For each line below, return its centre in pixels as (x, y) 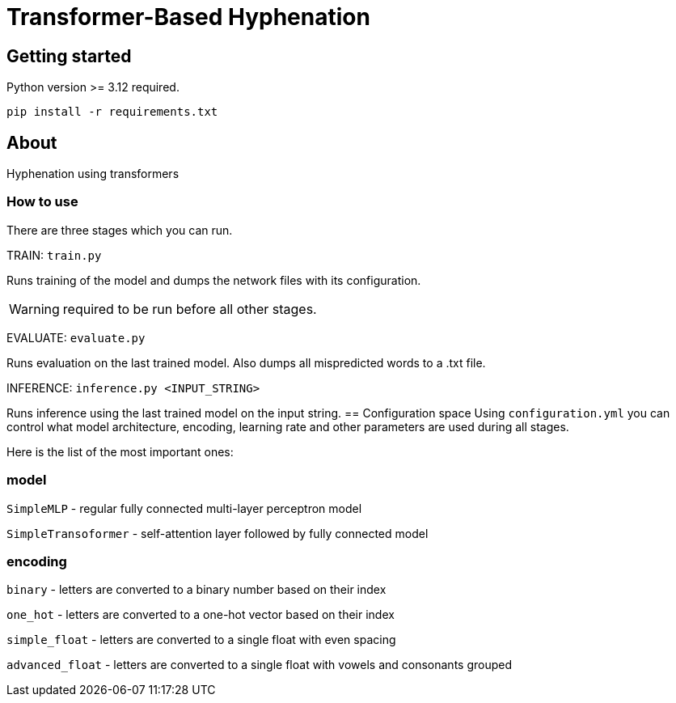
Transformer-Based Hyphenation (188, 17)
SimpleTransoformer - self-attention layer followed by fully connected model (218, 533)
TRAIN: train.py (54, 255)
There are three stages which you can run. (120, 230)
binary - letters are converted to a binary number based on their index (196, 590)
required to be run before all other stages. (190, 309)
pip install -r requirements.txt (112, 112)
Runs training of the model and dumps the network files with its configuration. (214, 280)
